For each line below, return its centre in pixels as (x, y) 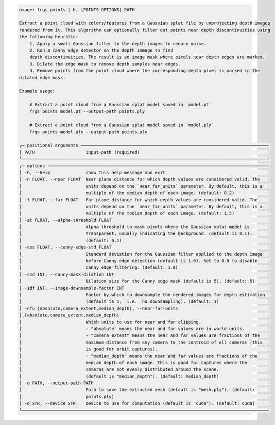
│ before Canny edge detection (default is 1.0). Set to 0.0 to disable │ (145, 261)
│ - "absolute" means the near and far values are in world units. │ (145, 328)
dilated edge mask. (42, 77)
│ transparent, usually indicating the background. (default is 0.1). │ (145, 234)
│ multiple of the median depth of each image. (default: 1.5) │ (145, 213)
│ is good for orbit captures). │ (145, 349)
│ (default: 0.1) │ (145, 240)
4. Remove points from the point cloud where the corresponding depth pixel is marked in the (145, 71)
